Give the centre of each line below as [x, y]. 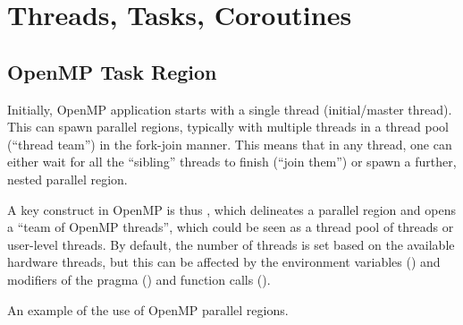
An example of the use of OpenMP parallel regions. [148, 309]
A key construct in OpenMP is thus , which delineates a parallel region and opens [231, 209]
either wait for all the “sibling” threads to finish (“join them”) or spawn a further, [232, 162]
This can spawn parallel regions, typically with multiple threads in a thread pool [228, 127]
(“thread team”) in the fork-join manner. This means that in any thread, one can [230, 144]
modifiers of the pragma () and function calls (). [139, 279]
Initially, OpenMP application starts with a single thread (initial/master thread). [230, 109]
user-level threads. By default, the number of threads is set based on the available [231, 244]
